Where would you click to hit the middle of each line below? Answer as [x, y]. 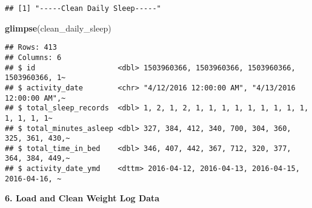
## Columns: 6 [33, 57]
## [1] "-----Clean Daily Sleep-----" [83, 8]
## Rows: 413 [31, 48]
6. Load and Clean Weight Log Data [82, 198]
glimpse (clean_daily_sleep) [58, 28]
